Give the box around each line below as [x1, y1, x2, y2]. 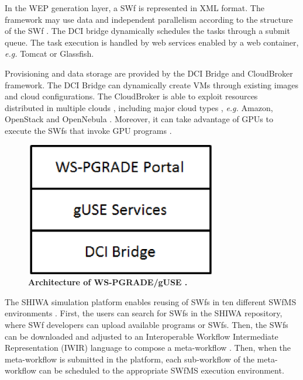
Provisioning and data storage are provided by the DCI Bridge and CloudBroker [5, 67, 293, 79]
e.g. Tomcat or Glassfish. [5, 47, 94, 60]
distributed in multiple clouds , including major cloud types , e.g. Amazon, [5, 101, 273, 113]
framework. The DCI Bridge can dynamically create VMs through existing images [5, 78, 299, 91]
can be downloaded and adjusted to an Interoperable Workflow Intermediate [5, 330, 278, 342]
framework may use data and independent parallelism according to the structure [5, 13, 293, 25]
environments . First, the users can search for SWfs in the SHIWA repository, [5, 307, 283, 319]
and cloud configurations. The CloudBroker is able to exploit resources [5, 90, 258, 102]
